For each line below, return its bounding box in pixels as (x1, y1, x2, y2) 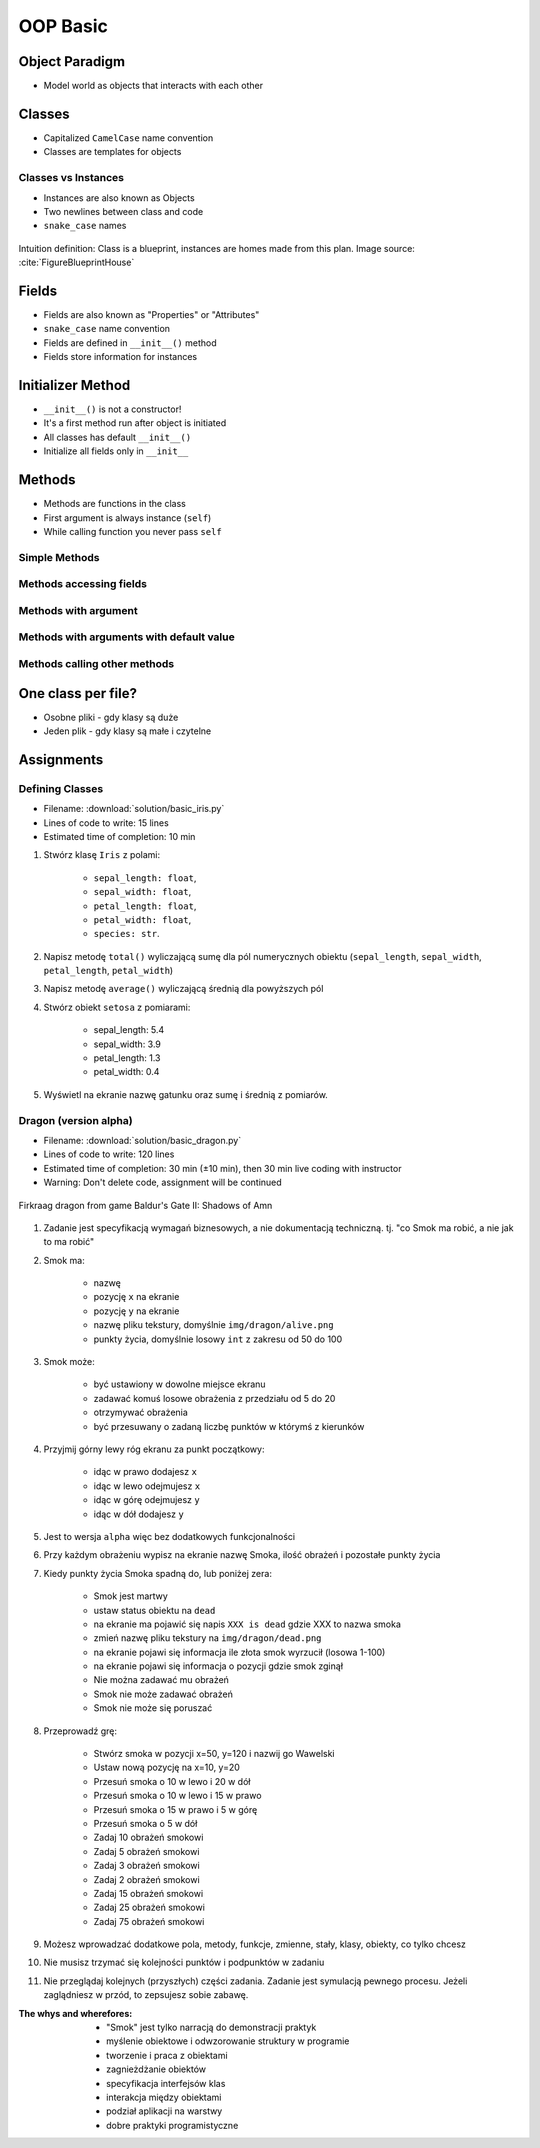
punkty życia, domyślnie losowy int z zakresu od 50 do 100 (93, 1333, 343, 1345)
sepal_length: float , (93, 871, 197, 884)
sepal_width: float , (93, 886, 192, 898)
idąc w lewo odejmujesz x (93, 1480, 201, 1492)
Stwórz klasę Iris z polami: (43, 849, 160, 861)
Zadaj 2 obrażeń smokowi (93, 1873, 200, 1885)
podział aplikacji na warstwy (106, 2105, 223, 2117)
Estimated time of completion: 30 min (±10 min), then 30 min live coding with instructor (43, 1162, 402, 1174)
